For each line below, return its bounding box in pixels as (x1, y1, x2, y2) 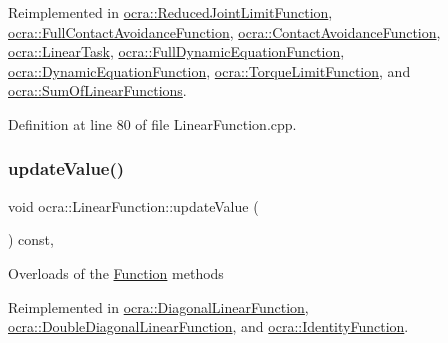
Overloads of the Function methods (8, 262, 224, 283)
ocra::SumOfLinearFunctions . (8, 80, 187, 101)
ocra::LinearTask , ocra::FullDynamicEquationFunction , (8, 41, 345, 62)
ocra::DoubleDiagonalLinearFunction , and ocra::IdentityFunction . (8, 316, 409, 337)
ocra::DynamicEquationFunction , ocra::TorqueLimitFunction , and (8, 60, 411, 81)
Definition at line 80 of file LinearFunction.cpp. (8, 113, 297, 134)
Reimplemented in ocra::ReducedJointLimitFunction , (8, 2, 333, 22)
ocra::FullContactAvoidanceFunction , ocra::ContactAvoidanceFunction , (8, 21, 441, 42)
